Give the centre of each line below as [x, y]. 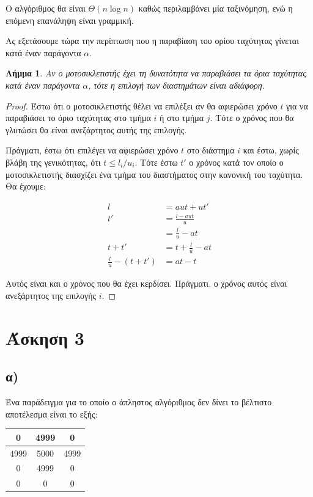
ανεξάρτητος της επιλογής [51, 295]
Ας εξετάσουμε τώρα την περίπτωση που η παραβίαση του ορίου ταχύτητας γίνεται [152, 41]
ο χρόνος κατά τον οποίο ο [236, 162]
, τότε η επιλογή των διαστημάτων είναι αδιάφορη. [176, 85]
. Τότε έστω [156, 162]
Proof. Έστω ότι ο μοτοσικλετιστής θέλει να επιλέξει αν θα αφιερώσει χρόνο [142, 105]
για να [297, 105]
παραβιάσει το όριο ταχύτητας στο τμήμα [78, 118]
